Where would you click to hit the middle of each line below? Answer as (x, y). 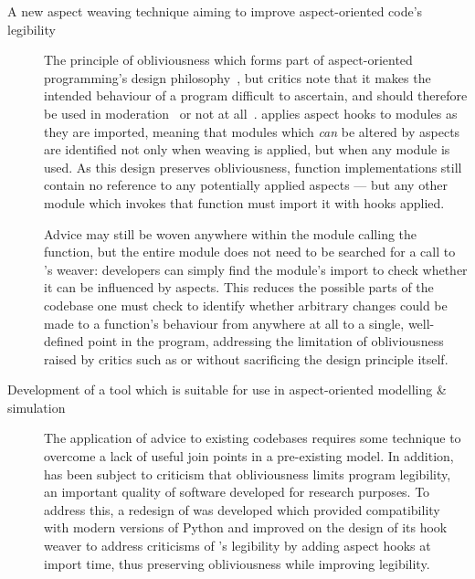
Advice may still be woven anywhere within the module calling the (231, 233)
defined (64, 341)
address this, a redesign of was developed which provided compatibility (242, 509)
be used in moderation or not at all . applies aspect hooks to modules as (251, 113)
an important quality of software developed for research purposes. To (237, 492)
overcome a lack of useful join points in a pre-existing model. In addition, (249, 456)
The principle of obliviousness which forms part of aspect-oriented (228, 60)
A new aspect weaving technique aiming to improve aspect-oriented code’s (215, 11)
